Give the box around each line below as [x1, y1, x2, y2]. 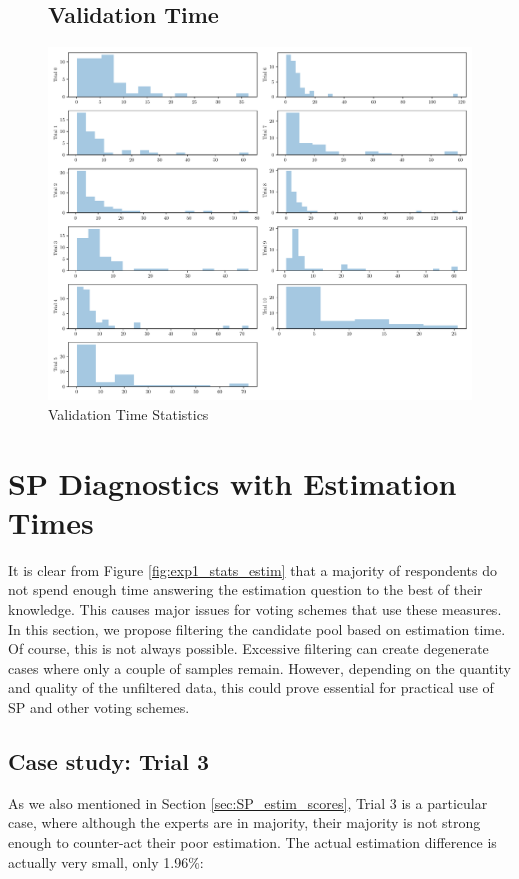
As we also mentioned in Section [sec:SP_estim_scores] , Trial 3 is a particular [8, 792, 488, 813]
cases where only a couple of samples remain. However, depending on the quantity [8, 657, 511, 678]
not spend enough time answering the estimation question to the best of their [8, 579, 483, 600]
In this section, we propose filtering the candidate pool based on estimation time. [8, 618, 506, 639]
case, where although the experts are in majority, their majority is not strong [8, 812, 481, 833]
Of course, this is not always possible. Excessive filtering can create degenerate [8, 638, 489, 659]
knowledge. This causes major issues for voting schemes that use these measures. [8, 599, 502, 620]
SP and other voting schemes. [8, 697, 190, 718]
